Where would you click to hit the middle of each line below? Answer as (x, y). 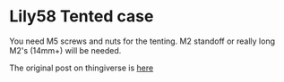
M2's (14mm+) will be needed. (65, 50)
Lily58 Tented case (82, 16)
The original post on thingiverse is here (82, 68)
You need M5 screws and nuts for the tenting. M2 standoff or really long (142, 41)
